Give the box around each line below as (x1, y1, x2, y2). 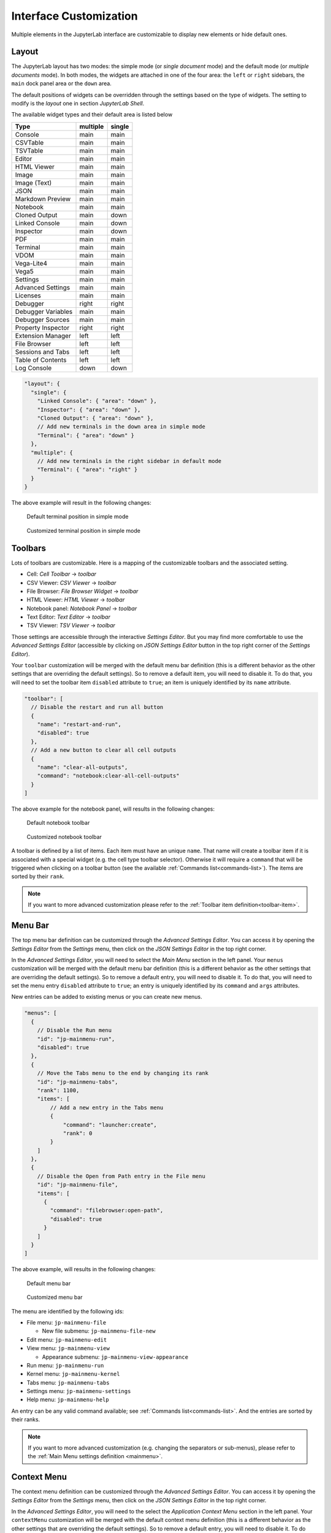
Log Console (15, 364, 52, 372)
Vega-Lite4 (15, 259, 48, 267)
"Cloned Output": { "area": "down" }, (37, 415, 154, 421)
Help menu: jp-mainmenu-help (26, 1396, 110, 1404)
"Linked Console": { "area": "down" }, (37, 397, 158, 405)
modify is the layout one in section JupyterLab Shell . (11, 100, 145, 107)
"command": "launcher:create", (63, 1121, 158, 1128)
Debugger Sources (15, 315, 70, 324)
